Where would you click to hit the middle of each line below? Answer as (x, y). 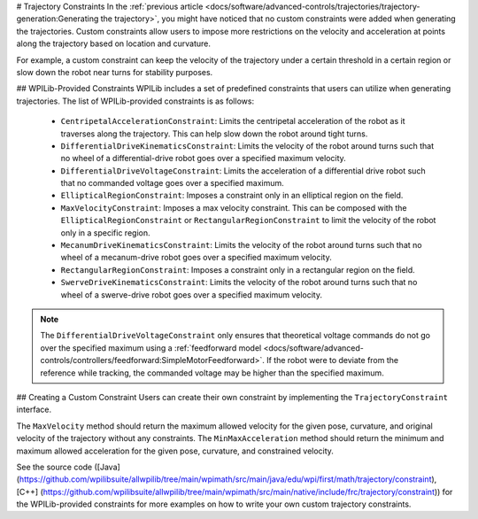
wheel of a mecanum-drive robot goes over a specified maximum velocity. (196, 258)
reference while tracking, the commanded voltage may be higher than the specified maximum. (212, 373)
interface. (34, 410)
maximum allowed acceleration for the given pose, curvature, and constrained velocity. (175, 451)
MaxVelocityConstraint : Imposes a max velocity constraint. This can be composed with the (234, 207)
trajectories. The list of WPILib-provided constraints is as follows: (135, 101)
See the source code (54, 467)
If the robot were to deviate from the (332, 360)
